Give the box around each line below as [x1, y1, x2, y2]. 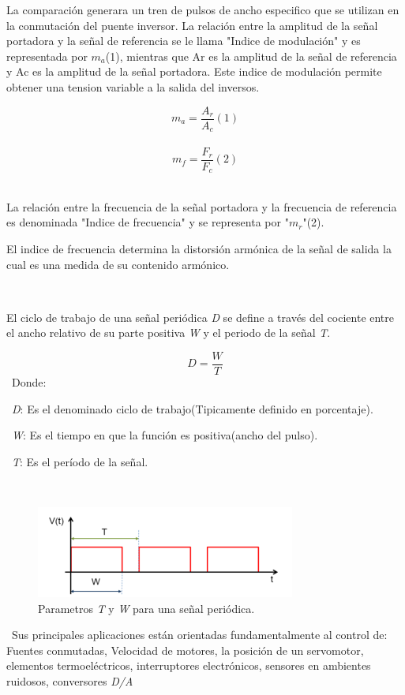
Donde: [11, 374, 47, 390]
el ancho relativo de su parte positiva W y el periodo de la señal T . [6, 324, 331, 341]
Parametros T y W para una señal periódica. [38, 600, 255, 616]
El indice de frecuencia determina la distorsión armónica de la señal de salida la [6, 240, 392, 256]
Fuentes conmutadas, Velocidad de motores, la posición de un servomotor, [6, 641, 364, 658]
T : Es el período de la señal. [12, 453, 148, 469]
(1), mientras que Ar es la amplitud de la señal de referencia [105, 47, 397, 64]
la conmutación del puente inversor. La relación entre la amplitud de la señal [6, 17, 378, 33]
